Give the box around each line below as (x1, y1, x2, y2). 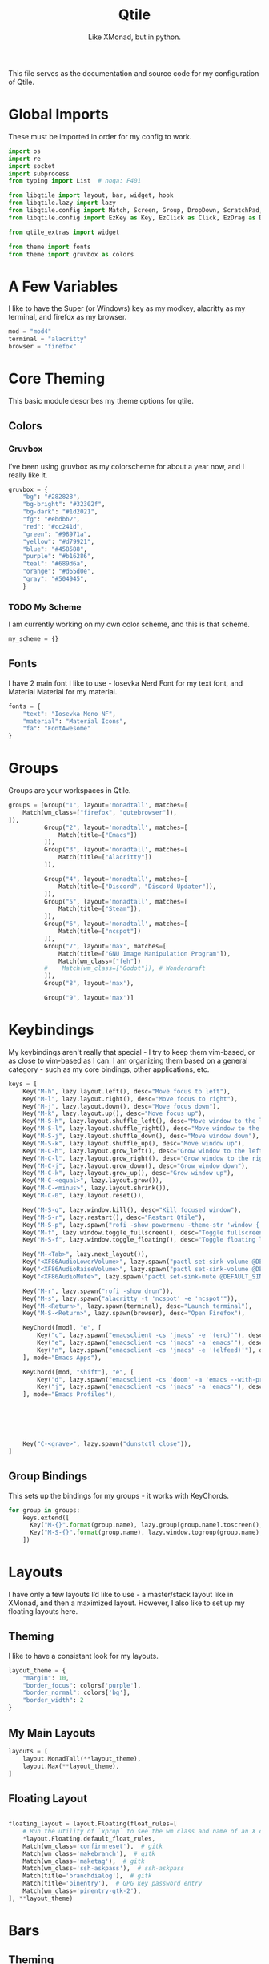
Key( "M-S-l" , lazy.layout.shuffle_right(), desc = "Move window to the (22, 1125, 260, 1133)
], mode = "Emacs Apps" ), (22, 1354, 102, 1362)
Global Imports (8, 106, 110, 123)
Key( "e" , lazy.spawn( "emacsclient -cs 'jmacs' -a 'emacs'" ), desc (37, 1339, 263, 1347)
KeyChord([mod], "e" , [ (22, 1324, 102, 1332)
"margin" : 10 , (22, 1674, 70, 1682)
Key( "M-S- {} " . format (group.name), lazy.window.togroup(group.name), (29, 1528, 263, 1537)
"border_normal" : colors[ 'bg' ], (22, 1688, 130, 1697)
